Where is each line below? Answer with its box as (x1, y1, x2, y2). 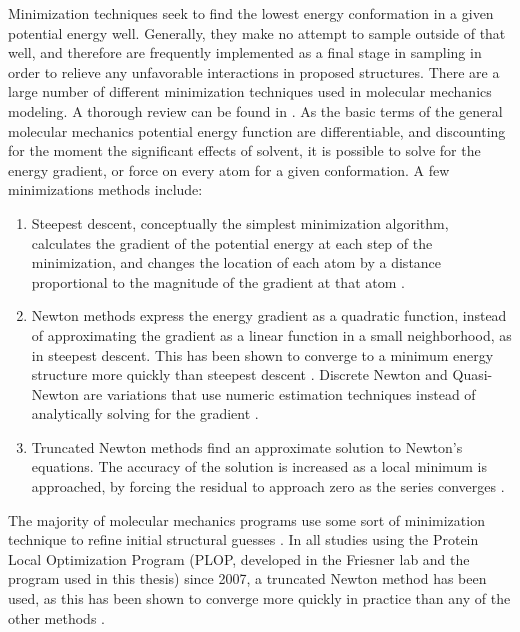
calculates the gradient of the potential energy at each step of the (31, 232, 433, 253)
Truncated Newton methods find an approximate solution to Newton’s (31, 436, 463, 457)
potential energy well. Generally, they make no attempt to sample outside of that (8, 22, 506, 43)
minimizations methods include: (8, 179, 203, 200)
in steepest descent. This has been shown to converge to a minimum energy (31, 344, 494, 365)
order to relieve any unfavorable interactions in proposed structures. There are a (8, 61, 500, 82)
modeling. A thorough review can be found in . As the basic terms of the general (8, 100, 503, 121)
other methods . (8, 607, 105, 628)
